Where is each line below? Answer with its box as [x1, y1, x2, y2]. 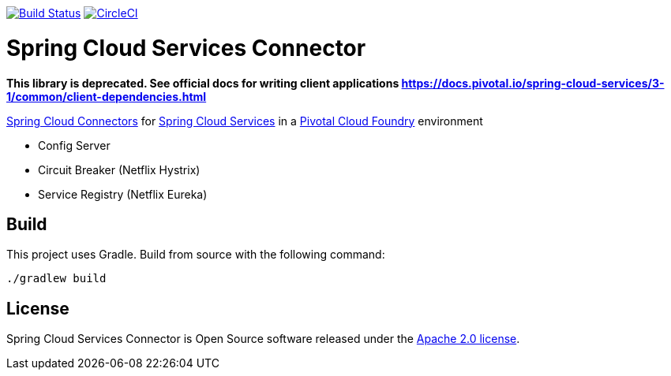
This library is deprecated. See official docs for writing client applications [6, 76, 399, 90]
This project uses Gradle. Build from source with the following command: [6, 248, 385, 262]
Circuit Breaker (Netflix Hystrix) [38, 162, 201, 177]
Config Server [38, 138, 111, 152]
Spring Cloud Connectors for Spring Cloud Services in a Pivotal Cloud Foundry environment [6, 114, 483, 128]
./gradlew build [6, 272, 107, 285]
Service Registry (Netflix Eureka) [38, 187, 208, 201]
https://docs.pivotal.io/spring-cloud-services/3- [401, 76, 665, 90]
